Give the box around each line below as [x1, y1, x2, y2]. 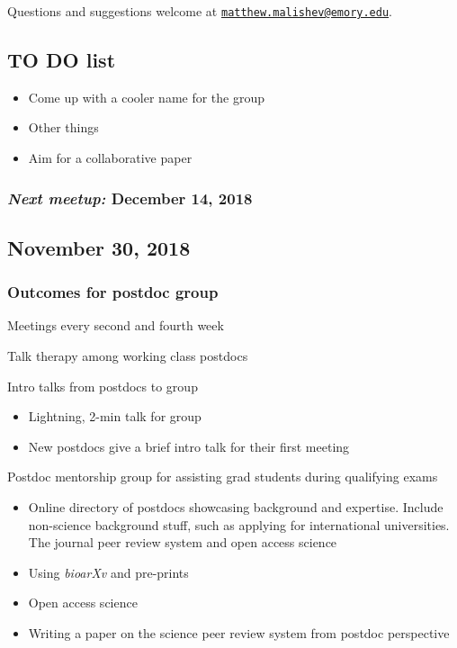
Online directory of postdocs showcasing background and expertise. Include [28, 498, 444, 517]
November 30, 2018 [7, 233, 191, 261]
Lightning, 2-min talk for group [28, 407, 202, 426]
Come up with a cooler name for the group [28, 87, 265, 106]
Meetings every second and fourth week [7, 316, 224, 335]
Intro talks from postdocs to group [7, 376, 198, 395]
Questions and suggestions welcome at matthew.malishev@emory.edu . [7, 2, 393, 20]
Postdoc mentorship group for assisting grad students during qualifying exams [7, 467, 438, 486]
